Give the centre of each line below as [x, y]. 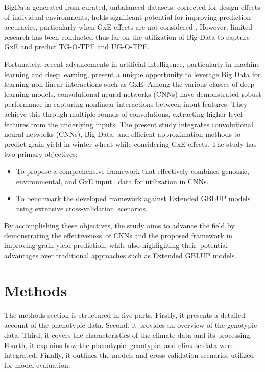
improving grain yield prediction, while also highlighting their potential [116, 245]
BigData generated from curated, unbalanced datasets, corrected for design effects [132, 7]
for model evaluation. [37, 365]
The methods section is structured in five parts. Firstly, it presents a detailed [125, 315]
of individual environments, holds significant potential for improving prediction [128, 17]
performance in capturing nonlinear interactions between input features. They [126, 104]
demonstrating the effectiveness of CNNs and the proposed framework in [118, 235]
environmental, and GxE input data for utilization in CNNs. [112, 181]
